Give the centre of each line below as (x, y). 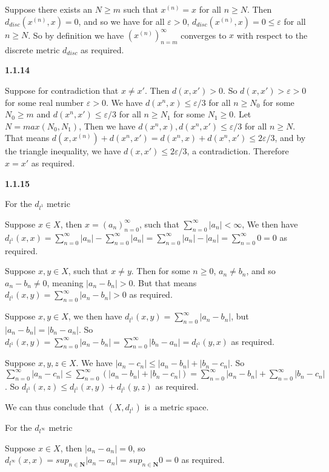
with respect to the (272, 35)
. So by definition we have (76, 35)
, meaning (65, 282)
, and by (290, 138)
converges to (204, 35)
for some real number (45, 102)
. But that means (165, 282)
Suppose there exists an (49, 9)
